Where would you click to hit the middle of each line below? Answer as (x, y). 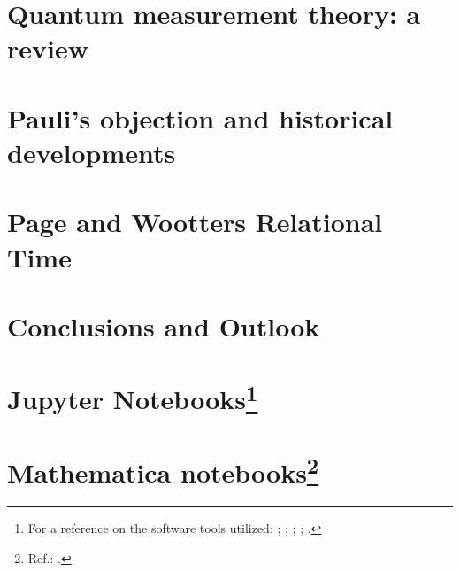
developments (92, 152)
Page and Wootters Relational (195, 222)
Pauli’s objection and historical (200, 117)
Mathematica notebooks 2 (163, 470)
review (48, 48)
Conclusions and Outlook (164, 325)
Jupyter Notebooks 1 (133, 397)
